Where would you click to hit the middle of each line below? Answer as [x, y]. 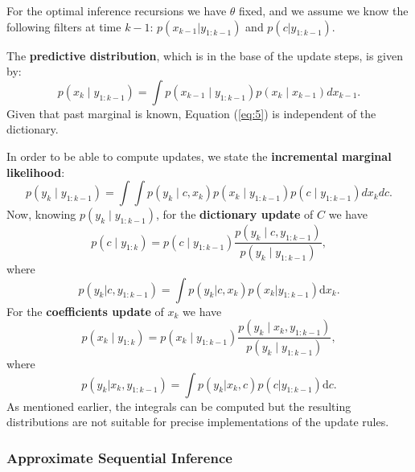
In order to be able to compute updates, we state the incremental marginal [199, 156]
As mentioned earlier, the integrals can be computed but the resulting [179, 406]
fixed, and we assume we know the [324, 10]
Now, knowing [41, 214]
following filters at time [64, 26]
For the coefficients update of [85, 311]
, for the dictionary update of [234, 214]
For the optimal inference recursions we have [117, 10]
